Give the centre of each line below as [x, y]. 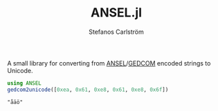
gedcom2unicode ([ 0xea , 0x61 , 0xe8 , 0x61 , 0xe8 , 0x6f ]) [88, 90]
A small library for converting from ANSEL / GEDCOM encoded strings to [109, 63]
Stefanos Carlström [116, 32]
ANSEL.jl [116, 13]
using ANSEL [24, 83]
